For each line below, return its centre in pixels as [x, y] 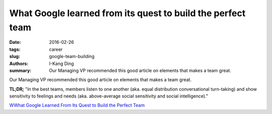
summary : [20, 70]
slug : [15, 56]
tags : [15, 49]
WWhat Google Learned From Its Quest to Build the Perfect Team [77, 105]
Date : [15, 42]
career [56, 49]
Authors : [19, 64]
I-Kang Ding [61, 64]
